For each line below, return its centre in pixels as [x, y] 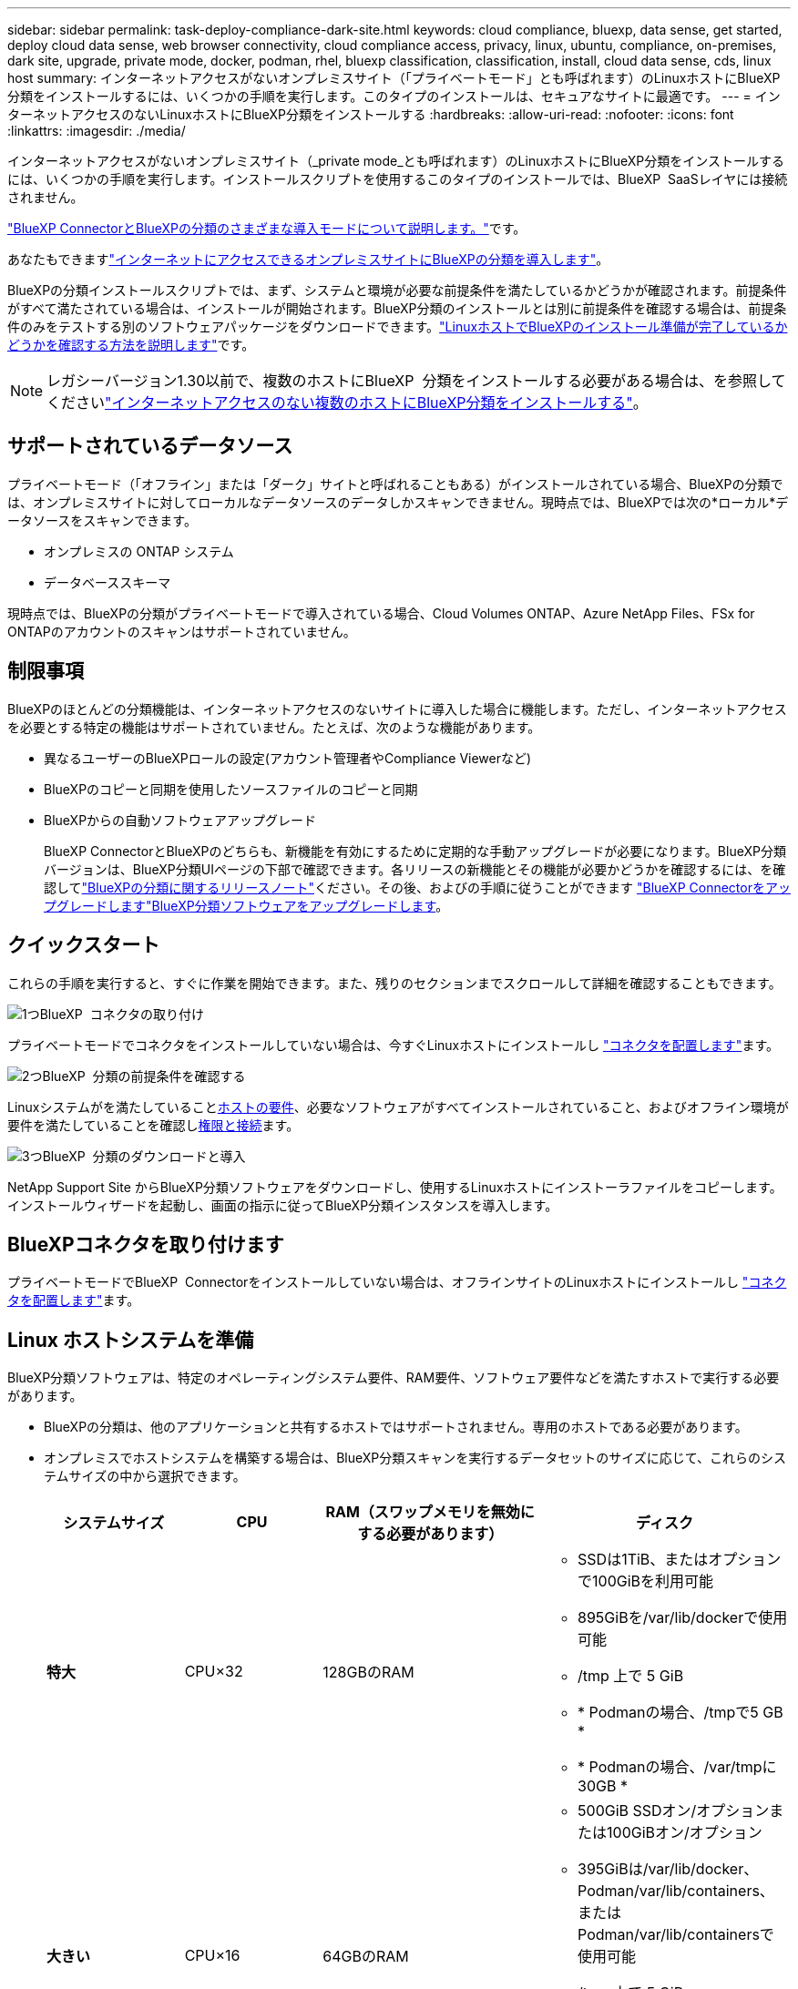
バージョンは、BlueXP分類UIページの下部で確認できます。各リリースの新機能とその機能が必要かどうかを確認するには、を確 [415, 869]
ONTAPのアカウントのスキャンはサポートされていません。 [182, 631]
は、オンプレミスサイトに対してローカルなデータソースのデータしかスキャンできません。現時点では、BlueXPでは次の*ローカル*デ [398, 502]
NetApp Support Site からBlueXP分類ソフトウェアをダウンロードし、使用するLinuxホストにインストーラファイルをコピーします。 [395, 1187]
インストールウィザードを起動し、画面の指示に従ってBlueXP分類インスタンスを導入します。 [283, 1205]
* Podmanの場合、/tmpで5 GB [680, 1713]
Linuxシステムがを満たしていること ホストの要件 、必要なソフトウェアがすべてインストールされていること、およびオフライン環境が [398, 1107]
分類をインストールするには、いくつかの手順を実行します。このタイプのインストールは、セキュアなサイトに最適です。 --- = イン [394, 96]
